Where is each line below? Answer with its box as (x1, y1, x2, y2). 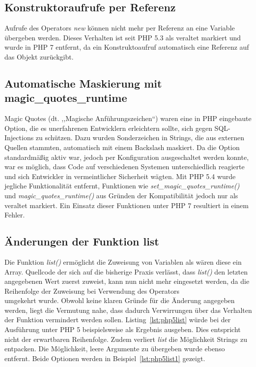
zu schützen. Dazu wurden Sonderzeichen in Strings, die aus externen (35, 132, 244, 143)
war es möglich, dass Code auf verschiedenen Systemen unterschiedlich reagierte (4, 161, 245, 172)
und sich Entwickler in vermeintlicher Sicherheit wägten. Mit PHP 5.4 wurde (4, 171, 236, 181)
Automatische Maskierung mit (4, 75, 162, 91)
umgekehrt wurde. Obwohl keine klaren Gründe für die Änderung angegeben (4, 295, 235, 306)
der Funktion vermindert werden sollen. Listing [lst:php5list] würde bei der (4, 314, 231, 325)
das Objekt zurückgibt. (4, 51, 74, 61)
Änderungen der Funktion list (4, 234, 159, 249)
